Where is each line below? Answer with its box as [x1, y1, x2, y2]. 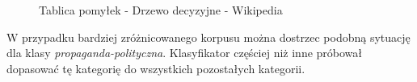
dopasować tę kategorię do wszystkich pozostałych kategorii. [6, 59, 305, 76]
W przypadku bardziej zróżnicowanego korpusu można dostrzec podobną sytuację [6, 28, 411, 45]
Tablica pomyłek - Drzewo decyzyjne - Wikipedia [39, 2, 283, 18]
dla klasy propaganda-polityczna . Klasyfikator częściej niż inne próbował [6, 44, 363, 61]
